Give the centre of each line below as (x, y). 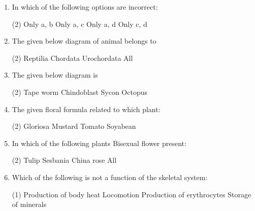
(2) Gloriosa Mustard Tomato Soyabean (74, 126)
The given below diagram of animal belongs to (84, 41)
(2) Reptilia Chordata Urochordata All (72, 58)
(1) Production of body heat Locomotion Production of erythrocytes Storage (132, 194)
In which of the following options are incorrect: (85, 7)
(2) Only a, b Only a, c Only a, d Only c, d (79, 24)
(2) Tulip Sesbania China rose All (64, 160)
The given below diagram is (55, 75)
